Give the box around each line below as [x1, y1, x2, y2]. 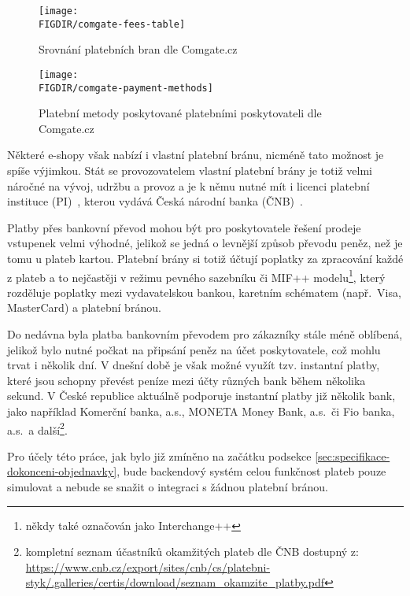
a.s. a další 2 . [7, 419, 68, 438]
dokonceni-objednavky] [7, 463, 117, 479]
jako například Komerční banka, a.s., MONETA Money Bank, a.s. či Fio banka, [7, 402, 395, 419]
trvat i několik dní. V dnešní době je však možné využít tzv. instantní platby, [7, 357, 380, 373]
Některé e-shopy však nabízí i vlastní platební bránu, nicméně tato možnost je [7, 146, 384, 163]
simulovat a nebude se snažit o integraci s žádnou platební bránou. [7, 479, 328, 494]
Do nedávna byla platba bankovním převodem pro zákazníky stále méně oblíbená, [7, 326, 403, 342]
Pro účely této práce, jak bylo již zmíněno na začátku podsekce [7, 447, 312, 464]
